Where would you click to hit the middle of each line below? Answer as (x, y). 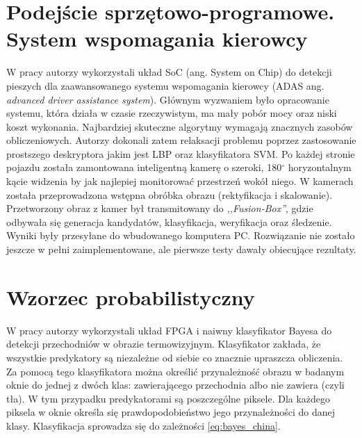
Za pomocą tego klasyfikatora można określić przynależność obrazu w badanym (175, 371)
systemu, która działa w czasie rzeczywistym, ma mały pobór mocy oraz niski (172, 113)
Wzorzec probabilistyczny (131, 297)
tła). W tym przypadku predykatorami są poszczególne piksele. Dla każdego (168, 398)
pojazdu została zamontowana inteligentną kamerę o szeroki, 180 (144, 167)
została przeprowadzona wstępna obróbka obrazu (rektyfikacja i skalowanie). (170, 194)
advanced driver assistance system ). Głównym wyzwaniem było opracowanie (168, 99)
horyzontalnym (320, 167)
